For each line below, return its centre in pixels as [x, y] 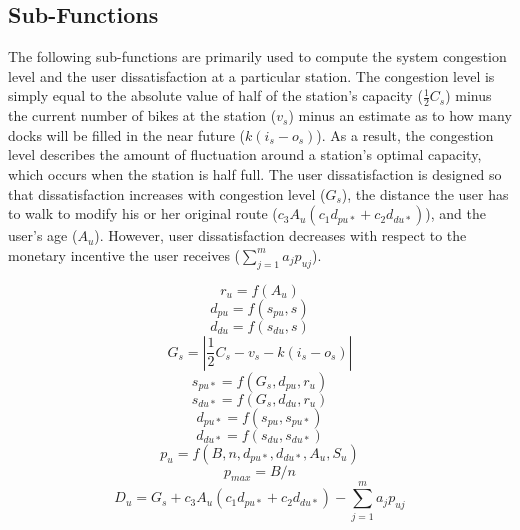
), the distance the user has [425, 193]
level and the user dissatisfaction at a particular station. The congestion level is [251, 75]
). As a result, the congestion [405, 134]
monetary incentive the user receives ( [124, 254]
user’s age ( [43, 235]
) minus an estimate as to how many [400, 115]
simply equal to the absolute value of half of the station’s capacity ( [215, 95]
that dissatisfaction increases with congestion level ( [167, 193]
